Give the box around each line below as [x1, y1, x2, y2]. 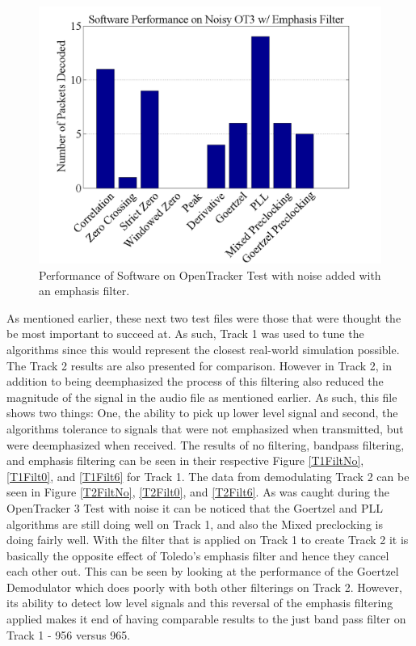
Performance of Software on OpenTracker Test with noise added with [39, 266, 381, 283]
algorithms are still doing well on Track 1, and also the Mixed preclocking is [6, 515, 383, 532]
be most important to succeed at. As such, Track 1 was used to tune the [6, 325, 364, 342]
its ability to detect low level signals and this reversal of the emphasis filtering [6, 594, 393, 611]
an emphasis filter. [39, 282, 130, 299]
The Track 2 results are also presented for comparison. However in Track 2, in [6, 357, 393, 374]
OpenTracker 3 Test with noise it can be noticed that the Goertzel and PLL [6, 499, 384, 516]
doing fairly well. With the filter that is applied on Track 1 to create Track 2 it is [6, 531, 409, 548]
